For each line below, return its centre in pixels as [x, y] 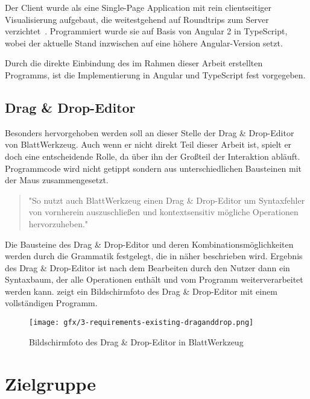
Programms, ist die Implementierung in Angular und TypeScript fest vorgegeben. [155, 74]
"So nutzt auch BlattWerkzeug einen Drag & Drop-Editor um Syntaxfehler [167, 200]
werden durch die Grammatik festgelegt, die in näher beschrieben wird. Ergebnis [154, 256]
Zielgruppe [51, 383]
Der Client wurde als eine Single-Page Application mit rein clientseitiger [138, 7]
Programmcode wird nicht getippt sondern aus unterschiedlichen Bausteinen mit [153, 168]
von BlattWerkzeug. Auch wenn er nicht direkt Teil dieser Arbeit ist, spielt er [148, 144]
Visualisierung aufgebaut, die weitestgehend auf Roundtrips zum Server [137, 19]
